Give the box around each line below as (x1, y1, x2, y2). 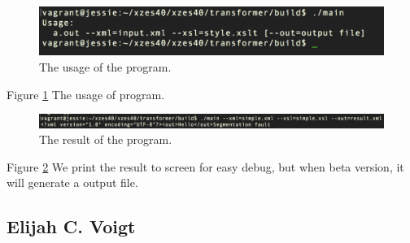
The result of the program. (39, 131, 172, 148)
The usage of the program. (39, 59, 172, 76)
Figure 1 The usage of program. (7, 85, 165, 102)
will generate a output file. (7, 174, 138, 191)
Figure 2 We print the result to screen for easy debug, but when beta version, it (7, 158, 404, 175)
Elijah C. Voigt (7, 214, 136, 239)
